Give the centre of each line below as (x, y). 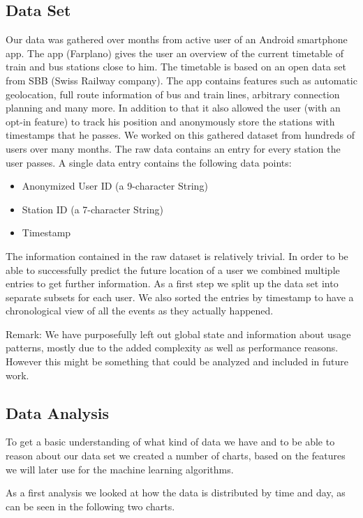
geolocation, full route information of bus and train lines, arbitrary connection (173, 94)
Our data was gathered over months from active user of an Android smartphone (177, 39)
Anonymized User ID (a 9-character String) (115, 186)
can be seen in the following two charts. (90, 506)
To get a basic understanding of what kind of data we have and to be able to (170, 442)
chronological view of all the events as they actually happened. (140, 311)
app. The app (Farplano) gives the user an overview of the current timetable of (175, 53)
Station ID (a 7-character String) (92, 209)
